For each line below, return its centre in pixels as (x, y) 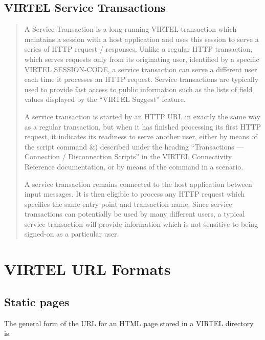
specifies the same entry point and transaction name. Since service (128, 204)
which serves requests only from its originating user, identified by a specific (142, 59)
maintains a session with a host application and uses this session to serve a (141, 39)
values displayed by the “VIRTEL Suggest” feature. (105, 99)
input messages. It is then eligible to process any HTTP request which (135, 194)
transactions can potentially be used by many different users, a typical (135, 214)
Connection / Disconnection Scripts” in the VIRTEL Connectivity (128, 156)
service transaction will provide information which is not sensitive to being (141, 224)
